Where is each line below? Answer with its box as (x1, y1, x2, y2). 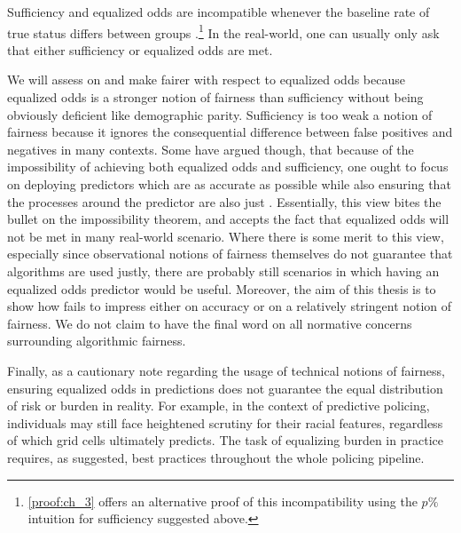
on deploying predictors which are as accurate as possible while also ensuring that (7, 175, 451, 193)
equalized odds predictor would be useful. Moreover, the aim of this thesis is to (7, 279, 436, 298)
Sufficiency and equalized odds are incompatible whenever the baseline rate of (7, 3, 430, 20)
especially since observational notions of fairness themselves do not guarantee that (7, 244, 453, 263)
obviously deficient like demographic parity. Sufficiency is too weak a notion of (7, 105, 433, 123)
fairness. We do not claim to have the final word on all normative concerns (7, 314, 412, 332)
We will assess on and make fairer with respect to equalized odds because (7, 70, 405, 89)
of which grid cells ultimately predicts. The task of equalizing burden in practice (7, 431, 443, 449)
